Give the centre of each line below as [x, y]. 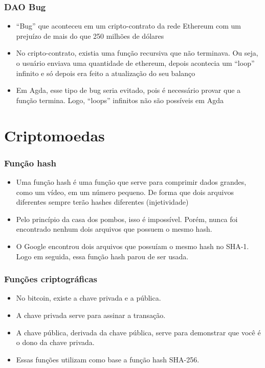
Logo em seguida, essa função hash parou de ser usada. [102, 256]
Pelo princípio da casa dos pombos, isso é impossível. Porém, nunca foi [127, 219]
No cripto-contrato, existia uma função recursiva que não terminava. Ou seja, [137, 53]
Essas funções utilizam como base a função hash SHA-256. [108, 359]
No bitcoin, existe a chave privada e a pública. [89, 298]
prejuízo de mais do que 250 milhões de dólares [90, 35]
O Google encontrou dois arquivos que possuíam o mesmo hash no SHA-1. [132, 246]
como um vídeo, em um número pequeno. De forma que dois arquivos [125, 192]
